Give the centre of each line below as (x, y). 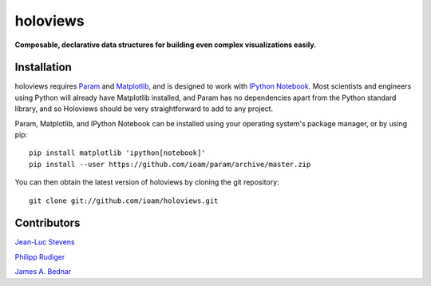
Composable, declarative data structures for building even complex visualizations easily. (166, 45)
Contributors (47, 223)
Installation (43, 68)
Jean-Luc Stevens (45, 242)
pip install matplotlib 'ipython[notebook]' (118, 153)
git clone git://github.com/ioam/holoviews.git (124, 201)
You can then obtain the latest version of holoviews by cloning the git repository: (147, 182)
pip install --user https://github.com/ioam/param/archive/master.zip (170, 164)
